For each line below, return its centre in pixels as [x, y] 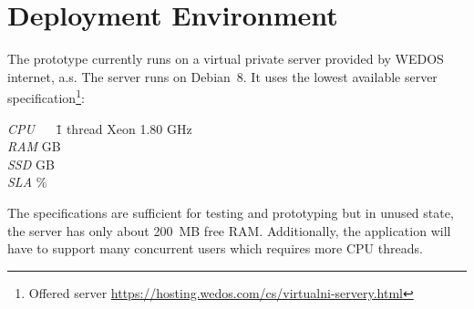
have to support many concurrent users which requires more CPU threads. [215, 248]
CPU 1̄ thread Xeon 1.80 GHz [100, 128]
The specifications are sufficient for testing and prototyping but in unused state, [231, 212]
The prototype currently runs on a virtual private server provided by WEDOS [226, 59]
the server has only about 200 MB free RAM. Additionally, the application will [229, 230]
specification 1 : [46, 96]
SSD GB [31, 164]
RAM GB [34, 146]
